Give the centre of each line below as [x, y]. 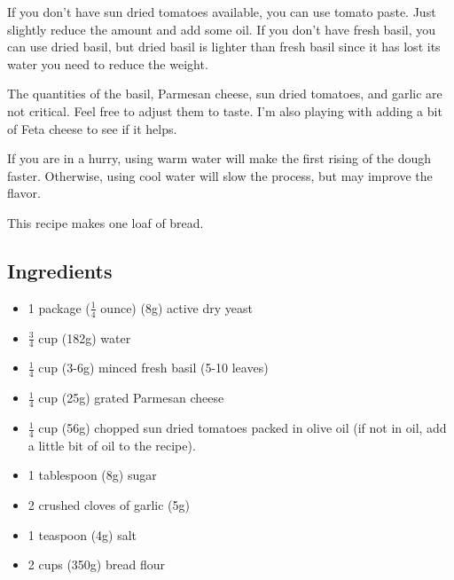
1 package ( [59, 307]
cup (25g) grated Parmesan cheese [131, 398]
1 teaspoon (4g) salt [82, 534]
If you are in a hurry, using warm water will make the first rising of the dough [219, 158]
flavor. [24, 193]
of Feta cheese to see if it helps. [92, 128]
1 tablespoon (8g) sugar [92, 475]
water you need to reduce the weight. [108, 63]
